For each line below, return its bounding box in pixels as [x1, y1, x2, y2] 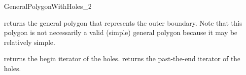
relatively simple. [4, 37, 55, 47]
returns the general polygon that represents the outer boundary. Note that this [4, 17, 243, 28]
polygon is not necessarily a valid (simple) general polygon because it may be [4, 27, 238, 37]
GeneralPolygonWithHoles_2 [4, 1, 92, 11]
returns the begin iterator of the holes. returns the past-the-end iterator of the [4, 53, 241, 64]
